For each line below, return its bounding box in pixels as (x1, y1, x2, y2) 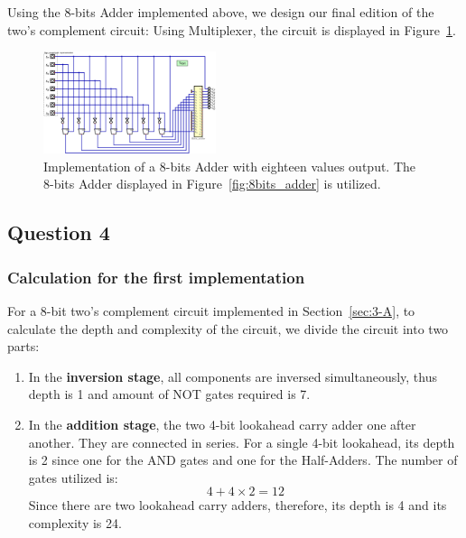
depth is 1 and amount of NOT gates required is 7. (28, 385, 311, 403)
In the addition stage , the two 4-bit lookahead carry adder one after (28, 415, 416, 434)
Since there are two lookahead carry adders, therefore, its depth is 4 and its (28, 496, 447, 515)
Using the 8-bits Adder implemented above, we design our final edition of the (7, 3, 434, 21)
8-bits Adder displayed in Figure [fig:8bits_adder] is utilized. (43, 174, 381, 193)
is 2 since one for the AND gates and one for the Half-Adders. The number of (28, 450, 458, 469)
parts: (7, 337, 40, 356)
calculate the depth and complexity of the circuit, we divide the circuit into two (7, 319, 449, 338)
